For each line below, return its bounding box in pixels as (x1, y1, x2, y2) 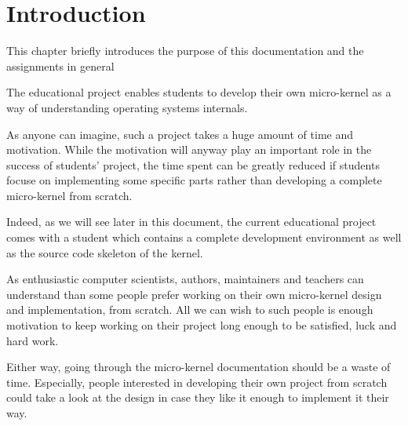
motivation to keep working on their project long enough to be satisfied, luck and (6, 317, 397, 333)
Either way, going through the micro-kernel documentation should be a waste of (6, 359, 391, 375)
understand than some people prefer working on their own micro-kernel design (6, 286, 382, 302)
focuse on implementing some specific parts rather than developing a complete (6, 172, 382, 188)
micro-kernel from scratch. (6, 187, 133, 203)
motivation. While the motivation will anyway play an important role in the (6, 141, 372, 158)
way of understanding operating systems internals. (6, 99, 248, 115)
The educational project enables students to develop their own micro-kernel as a (6, 84, 392, 100)
